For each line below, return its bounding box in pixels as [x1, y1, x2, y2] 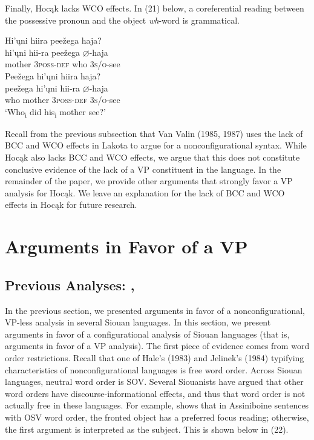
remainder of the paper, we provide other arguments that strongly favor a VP [5, 175, 293, 187]
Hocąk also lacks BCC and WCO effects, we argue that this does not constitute [5, 151, 300, 164]
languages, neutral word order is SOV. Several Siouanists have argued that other [5, 375, 304, 388]
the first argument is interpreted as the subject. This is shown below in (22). [5, 422, 289, 435]
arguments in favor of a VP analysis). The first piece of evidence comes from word [5, 339, 310, 352]
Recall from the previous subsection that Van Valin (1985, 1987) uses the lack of [5, 127, 303, 139]
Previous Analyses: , [5, 275, 135, 294]
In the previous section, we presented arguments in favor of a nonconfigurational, [5, 304, 305, 316]
